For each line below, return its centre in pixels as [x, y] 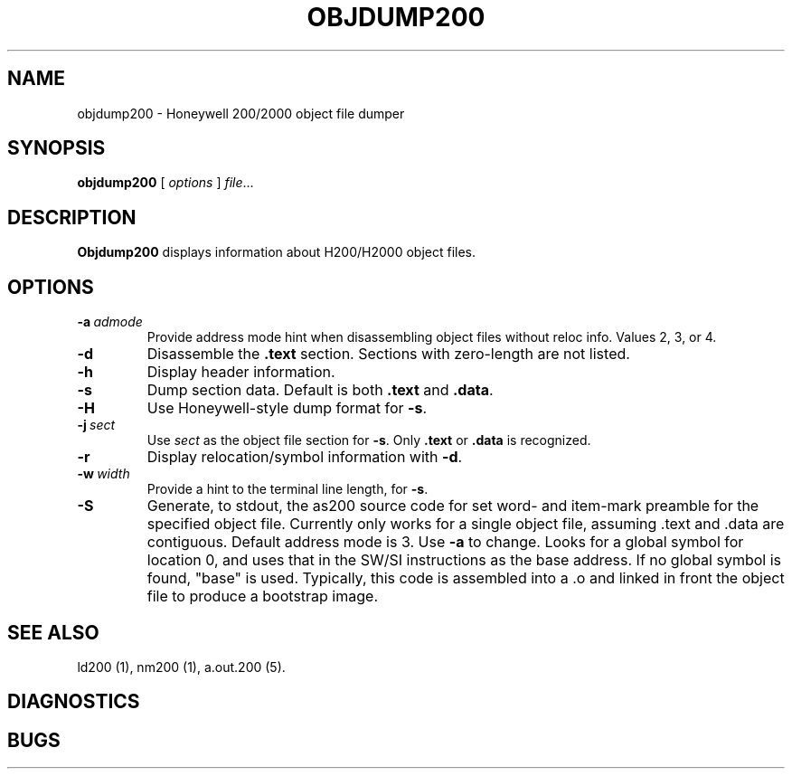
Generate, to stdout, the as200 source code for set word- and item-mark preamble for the [453, 506]
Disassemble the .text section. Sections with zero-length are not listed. [388, 354]
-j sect [96, 425]
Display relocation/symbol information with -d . [305, 457]
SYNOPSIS [57, 148]
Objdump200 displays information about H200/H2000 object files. [276, 252]
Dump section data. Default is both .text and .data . [320, 390]
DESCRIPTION [72, 217]
